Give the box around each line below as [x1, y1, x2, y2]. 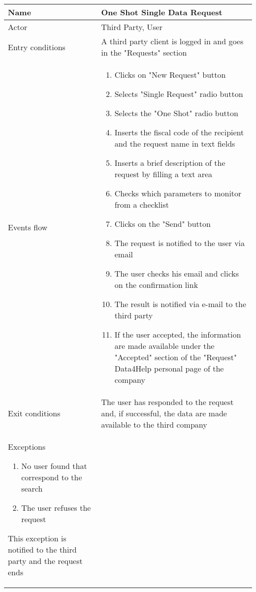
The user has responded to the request [101, 396, 234, 407]
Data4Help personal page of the [114, 363, 224, 374]
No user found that [21, 460, 87, 471]
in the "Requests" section [101, 47, 187, 58]
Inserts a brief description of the [114, 157, 225, 168]
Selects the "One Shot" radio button [114, 107, 238, 119]
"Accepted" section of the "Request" [114, 351, 237, 363]
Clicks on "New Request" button [114, 69, 226, 80]
